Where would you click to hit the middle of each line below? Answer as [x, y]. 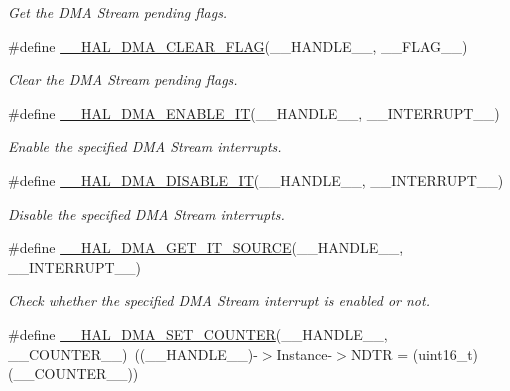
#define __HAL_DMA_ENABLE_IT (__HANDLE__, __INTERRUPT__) [254, 112]
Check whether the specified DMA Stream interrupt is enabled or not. [219, 300]
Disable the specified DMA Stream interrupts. [146, 213]
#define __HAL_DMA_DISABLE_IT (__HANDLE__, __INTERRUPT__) [256, 179]
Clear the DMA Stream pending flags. [123, 79]
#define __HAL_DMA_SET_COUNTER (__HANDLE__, [198, 333]
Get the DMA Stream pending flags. [118, 12]
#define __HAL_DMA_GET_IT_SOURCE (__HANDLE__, [206, 247]
